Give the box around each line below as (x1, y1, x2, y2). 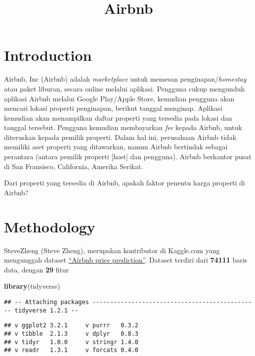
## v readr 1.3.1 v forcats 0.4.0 (4, 347, 139, 354)
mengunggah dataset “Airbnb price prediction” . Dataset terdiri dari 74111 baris (4, 255, 248, 265)
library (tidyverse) (4, 281, 60, 291)
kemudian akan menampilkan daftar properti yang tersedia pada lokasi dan (4, 112, 232, 123)
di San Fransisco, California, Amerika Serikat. (4, 161, 143, 171)
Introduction (4, 45, 92, 65)
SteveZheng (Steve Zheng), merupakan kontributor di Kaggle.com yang (4, 245, 220, 255)
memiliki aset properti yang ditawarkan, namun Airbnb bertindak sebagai (4, 141, 228, 152)
